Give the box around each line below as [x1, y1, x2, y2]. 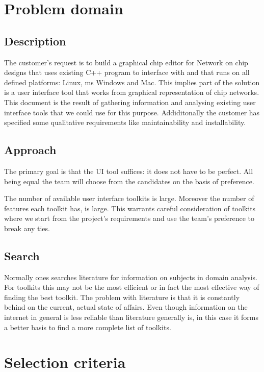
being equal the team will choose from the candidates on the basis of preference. [4, 176, 254, 186]
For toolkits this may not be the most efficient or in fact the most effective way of [4, 282, 259, 292]
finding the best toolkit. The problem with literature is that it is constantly [4, 291, 240, 302]
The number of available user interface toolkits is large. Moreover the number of [4, 193, 254, 204]
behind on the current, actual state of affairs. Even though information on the [4, 302, 248, 312]
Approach [4, 142, 57, 158]
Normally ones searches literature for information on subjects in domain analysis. [4, 271, 258, 282]
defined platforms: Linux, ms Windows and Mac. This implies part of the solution [4, 77, 260, 87]
